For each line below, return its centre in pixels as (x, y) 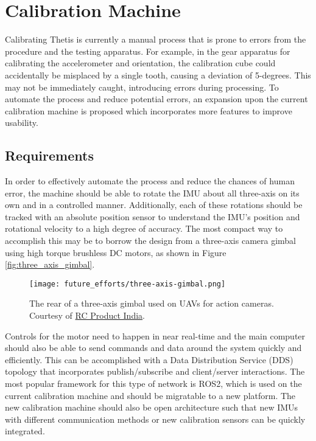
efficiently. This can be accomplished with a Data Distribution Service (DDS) (149, 359)
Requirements (49, 155)
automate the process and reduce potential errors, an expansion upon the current (156, 99)
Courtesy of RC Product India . (87, 315)
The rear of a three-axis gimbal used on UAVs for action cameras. (152, 303)
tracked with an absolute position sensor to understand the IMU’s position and (153, 216)
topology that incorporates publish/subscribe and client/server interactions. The (155, 371)
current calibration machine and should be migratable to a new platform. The (150, 395)
